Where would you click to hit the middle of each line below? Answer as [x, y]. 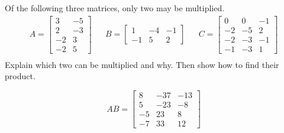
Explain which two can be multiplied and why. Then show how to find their [142, 64]
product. [20, 76]
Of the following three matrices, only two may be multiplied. [115, 8]
